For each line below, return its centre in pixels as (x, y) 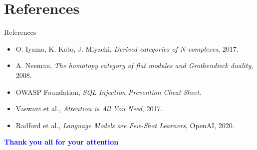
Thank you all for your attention (61, 142)
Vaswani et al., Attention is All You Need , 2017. (89, 109)
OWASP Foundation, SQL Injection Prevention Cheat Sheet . (109, 92)
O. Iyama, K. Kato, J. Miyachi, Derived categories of (97, 48)
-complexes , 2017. (212, 48)
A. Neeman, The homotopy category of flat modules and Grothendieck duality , (134, 65)
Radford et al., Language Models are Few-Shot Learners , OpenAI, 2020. (125, 125)
